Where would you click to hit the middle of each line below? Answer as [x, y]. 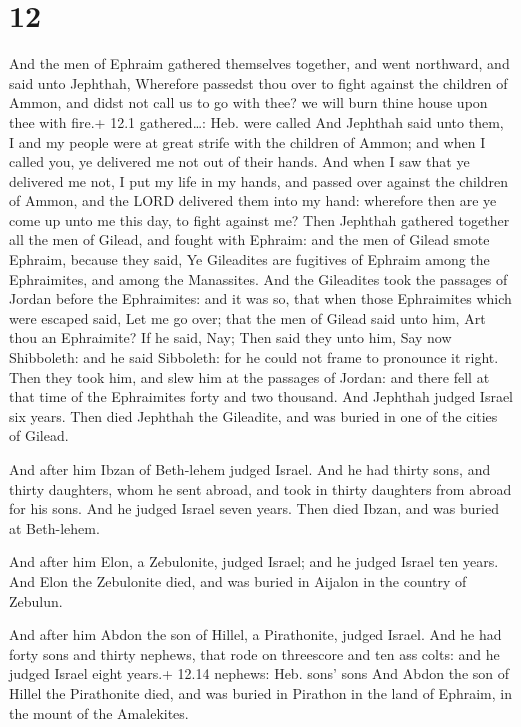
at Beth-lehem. [54, 527]
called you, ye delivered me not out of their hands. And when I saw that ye [239, 161]
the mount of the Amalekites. [99, 712]
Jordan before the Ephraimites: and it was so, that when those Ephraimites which [260, 298]
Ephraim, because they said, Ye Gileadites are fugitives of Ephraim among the [249, 259]
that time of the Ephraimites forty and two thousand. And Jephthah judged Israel [261, 396]
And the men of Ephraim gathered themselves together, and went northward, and [259, 63]
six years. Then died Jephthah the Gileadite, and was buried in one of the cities [253, 415]
